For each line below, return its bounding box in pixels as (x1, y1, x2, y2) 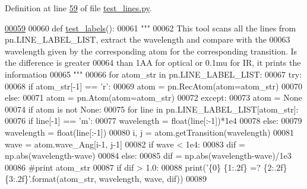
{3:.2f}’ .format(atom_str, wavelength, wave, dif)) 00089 (5, 172, 207, 185)
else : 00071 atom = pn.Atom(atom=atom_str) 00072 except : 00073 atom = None (5, 91, 302, 104)
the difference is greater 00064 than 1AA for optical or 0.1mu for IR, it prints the (5, 56, 301, 69)
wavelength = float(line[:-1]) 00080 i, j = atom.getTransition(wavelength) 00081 (5, 126, 295, 138)
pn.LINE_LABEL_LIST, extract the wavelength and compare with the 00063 (5, 33, 290, 46)
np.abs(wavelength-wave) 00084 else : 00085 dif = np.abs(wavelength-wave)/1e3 (5, 149, 292, 162)
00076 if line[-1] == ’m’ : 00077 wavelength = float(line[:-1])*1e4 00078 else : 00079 (5, 114, 302, 127)
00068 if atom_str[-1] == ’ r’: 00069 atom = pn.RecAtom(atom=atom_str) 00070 (5, 79, 303, 92)
